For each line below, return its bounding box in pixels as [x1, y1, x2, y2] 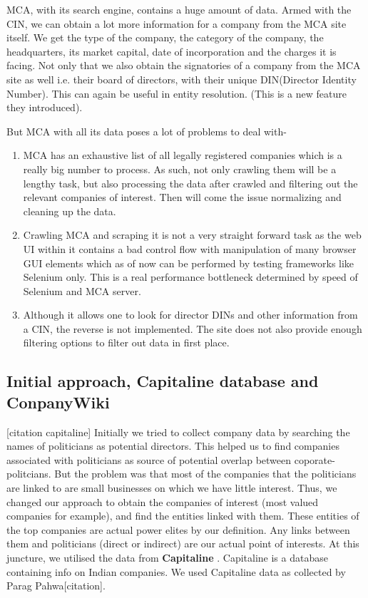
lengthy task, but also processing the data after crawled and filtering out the [23, 175, 358, 190]
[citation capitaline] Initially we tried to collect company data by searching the [6, 424, 350, 439]
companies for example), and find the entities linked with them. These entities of [6, 508, 359, 523]
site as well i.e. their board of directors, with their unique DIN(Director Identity [6, 71, 357, 86]
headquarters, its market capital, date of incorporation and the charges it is [6, 43, 337, 58]
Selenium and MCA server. [23, 283, 141, 298]
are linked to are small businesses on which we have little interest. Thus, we [6, 480, 337, 495]
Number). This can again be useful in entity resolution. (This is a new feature [6, 86, 347, 100]
